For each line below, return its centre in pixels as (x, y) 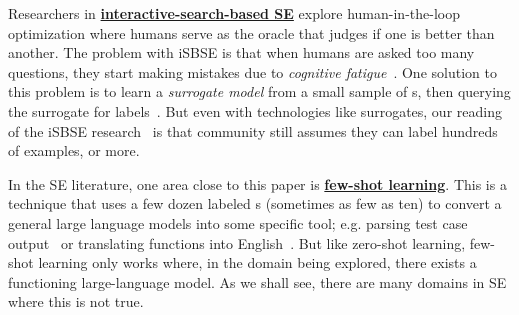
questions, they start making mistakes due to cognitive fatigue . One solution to (252, 71)
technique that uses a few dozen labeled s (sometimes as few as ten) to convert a (255, 203)
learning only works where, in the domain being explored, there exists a (257, 262)
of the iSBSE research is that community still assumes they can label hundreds (253, 130)
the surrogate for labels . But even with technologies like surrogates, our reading (255, 110)
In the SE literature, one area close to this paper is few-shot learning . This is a (257, 183)
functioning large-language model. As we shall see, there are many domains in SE (257, 281)
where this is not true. (76, 301)
